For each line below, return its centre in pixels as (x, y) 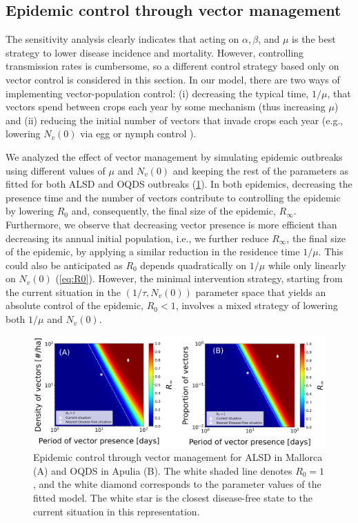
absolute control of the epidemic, (75, 305)
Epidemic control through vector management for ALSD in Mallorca (178, 457)
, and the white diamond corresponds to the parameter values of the (177, 484)
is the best (314, 39)
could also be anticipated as (64, 265)
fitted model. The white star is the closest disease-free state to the (173, 497)
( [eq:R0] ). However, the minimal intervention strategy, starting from (199, 278)
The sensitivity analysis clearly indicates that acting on (122, 39)
